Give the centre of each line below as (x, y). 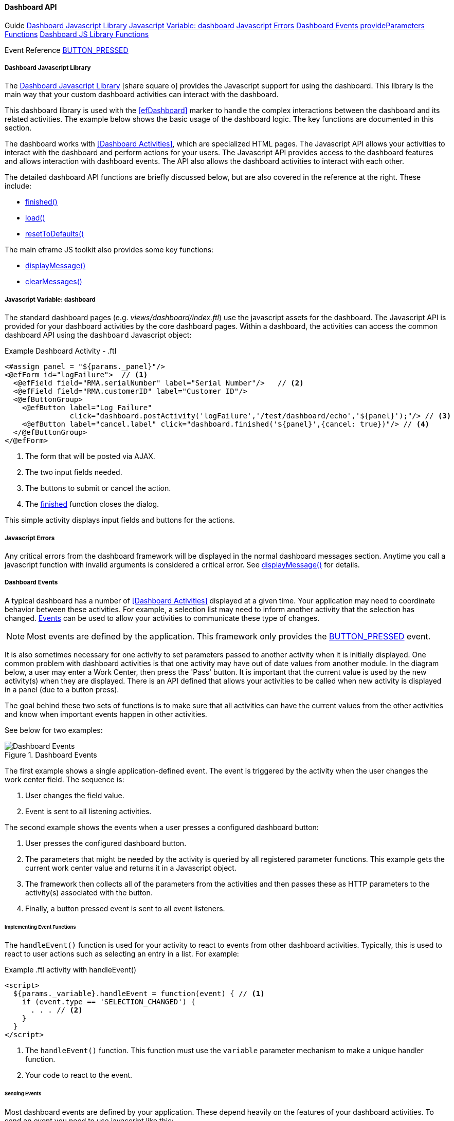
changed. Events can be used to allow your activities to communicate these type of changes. (162, 618)
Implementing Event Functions (40, 927)
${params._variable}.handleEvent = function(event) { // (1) (139, 994)
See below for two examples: (54, 730)
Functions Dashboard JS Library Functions (77, 34)
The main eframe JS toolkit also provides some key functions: (109, 250)
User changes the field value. (75, 795)
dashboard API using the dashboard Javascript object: (98, 335)
